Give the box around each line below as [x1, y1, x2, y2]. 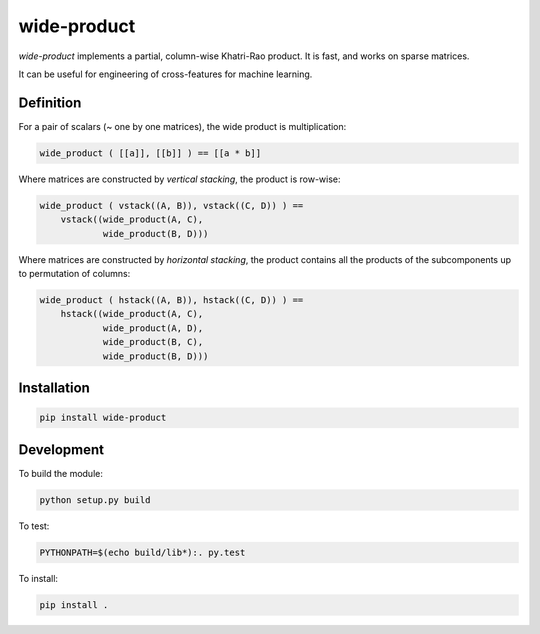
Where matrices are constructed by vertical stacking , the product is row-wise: [18, 173, 341, 185]
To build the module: [18, 467, 104, 479]
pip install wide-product [39, 412, 167, 424]
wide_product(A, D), [102, 322, 204, 334]
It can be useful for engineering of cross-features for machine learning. [18, 68, 313, 80]
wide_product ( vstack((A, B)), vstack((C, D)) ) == [39, 200, 304, 211]
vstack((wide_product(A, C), [60, 214, 204, 225]
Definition [18, 94, 82, 111]
